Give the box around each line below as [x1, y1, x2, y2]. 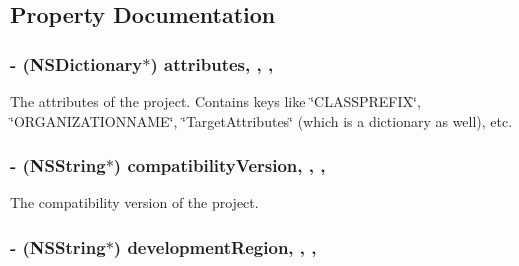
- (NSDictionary [10, 51, 143, 76]
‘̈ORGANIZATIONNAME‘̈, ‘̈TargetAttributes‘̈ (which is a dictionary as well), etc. [10, 110, 513, 131]
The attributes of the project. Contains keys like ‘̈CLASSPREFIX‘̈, [10, 91, 421, 111]
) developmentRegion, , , [113, 234, 317, 259]
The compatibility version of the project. [10, 192, 259, 213]
